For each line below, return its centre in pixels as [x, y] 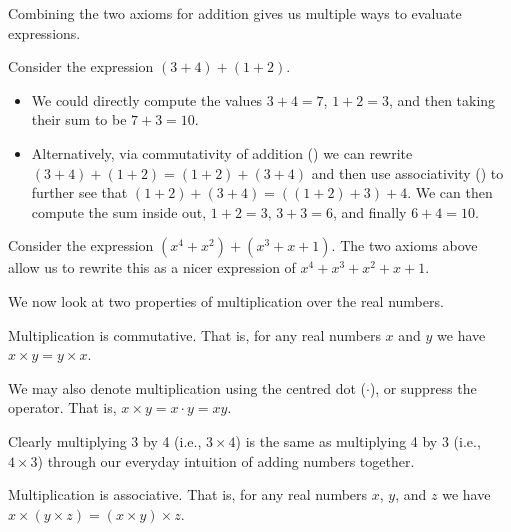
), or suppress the [423, 387]
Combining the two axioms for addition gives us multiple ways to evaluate [235, 13]
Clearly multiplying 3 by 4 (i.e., [105, 440]
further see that [79, 192]
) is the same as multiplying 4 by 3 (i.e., [358, 440]
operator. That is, [62, 407]
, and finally [369, 211]
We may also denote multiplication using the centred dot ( [187, 387]
